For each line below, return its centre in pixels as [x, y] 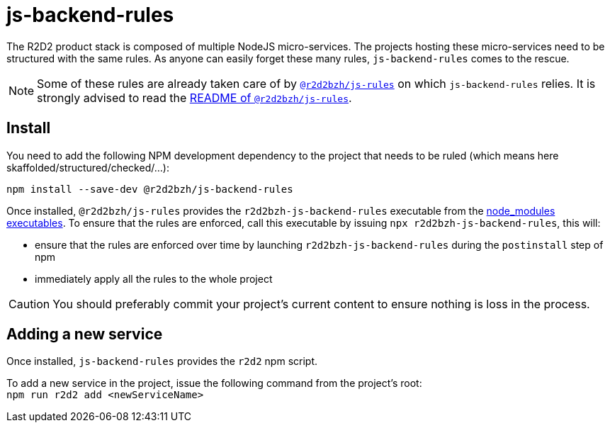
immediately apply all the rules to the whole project [154, 278]
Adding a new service [85, 334]
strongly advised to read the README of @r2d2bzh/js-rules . [194, 97]
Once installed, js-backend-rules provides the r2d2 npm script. [162, 361]
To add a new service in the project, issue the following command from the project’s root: [214, 383]
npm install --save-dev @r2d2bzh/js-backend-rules [150, 189]
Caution [29, 304]
